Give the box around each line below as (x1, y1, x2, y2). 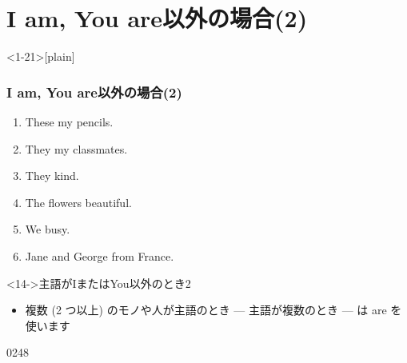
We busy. (25, 221, 70, 237)
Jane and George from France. (25, 247, 174, 264)
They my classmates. (25, 140, 128, 157)
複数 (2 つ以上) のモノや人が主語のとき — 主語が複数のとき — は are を (25, 301, 402, 318)
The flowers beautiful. (25, 193, 132, 210)
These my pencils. (25, 113, 114, 130)
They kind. (25, 167, 79, 184)
